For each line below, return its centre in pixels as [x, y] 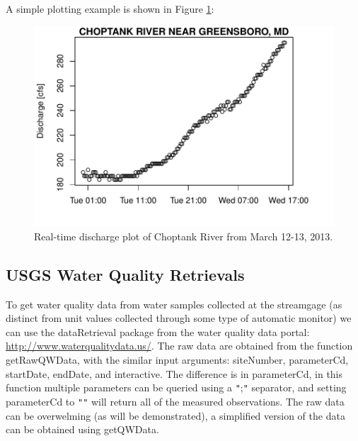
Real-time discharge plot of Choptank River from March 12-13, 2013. [184, 236]
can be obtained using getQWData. [82, 429]
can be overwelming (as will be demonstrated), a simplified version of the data [175, 415]
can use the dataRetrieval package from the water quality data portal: [158, 331]
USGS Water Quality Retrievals [125, 274]
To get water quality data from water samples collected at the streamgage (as [174, 304]
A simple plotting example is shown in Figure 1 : [110, 9]
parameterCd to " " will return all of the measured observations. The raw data [175, 401]
